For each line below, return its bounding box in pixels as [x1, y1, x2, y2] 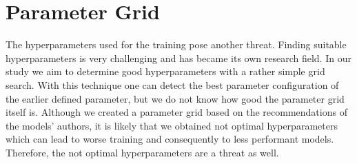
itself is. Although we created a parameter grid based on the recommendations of [6, 105, 347, 119]
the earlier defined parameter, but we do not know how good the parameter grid [6, 91, 345, 105]
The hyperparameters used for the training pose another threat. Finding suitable [6, 37, 347, 52]
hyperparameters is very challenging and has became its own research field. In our [6, 50, 351, 65]
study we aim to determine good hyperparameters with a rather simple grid [6, 64, 325, 79]
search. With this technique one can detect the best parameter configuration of [6, 77, 339, 92]
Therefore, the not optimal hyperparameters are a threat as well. [6, 145, 279, 159]
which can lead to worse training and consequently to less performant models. [6, 132, 334, 146]
